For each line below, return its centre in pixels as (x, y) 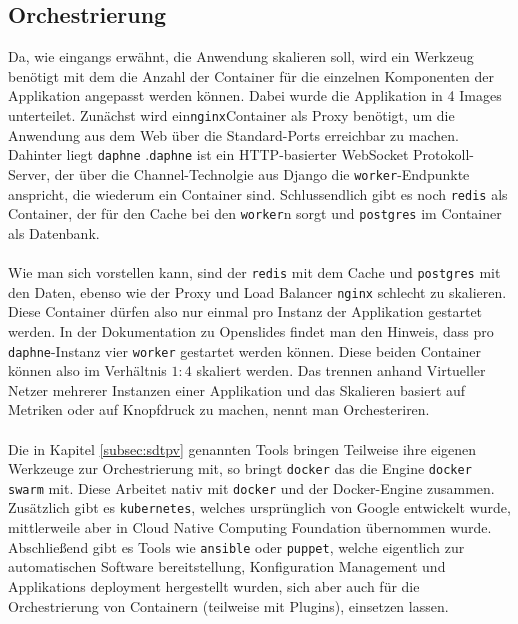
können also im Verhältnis (87, 370)
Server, (29, 173)
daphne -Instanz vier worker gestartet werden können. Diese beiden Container (245, 350)
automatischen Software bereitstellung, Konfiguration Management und (227, 566)
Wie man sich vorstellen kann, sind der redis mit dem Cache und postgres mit (254, 272)
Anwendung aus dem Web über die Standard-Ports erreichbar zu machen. (233, 134)
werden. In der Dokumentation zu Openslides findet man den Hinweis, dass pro (251, 330)
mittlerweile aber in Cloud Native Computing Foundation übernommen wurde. (250, 527)
